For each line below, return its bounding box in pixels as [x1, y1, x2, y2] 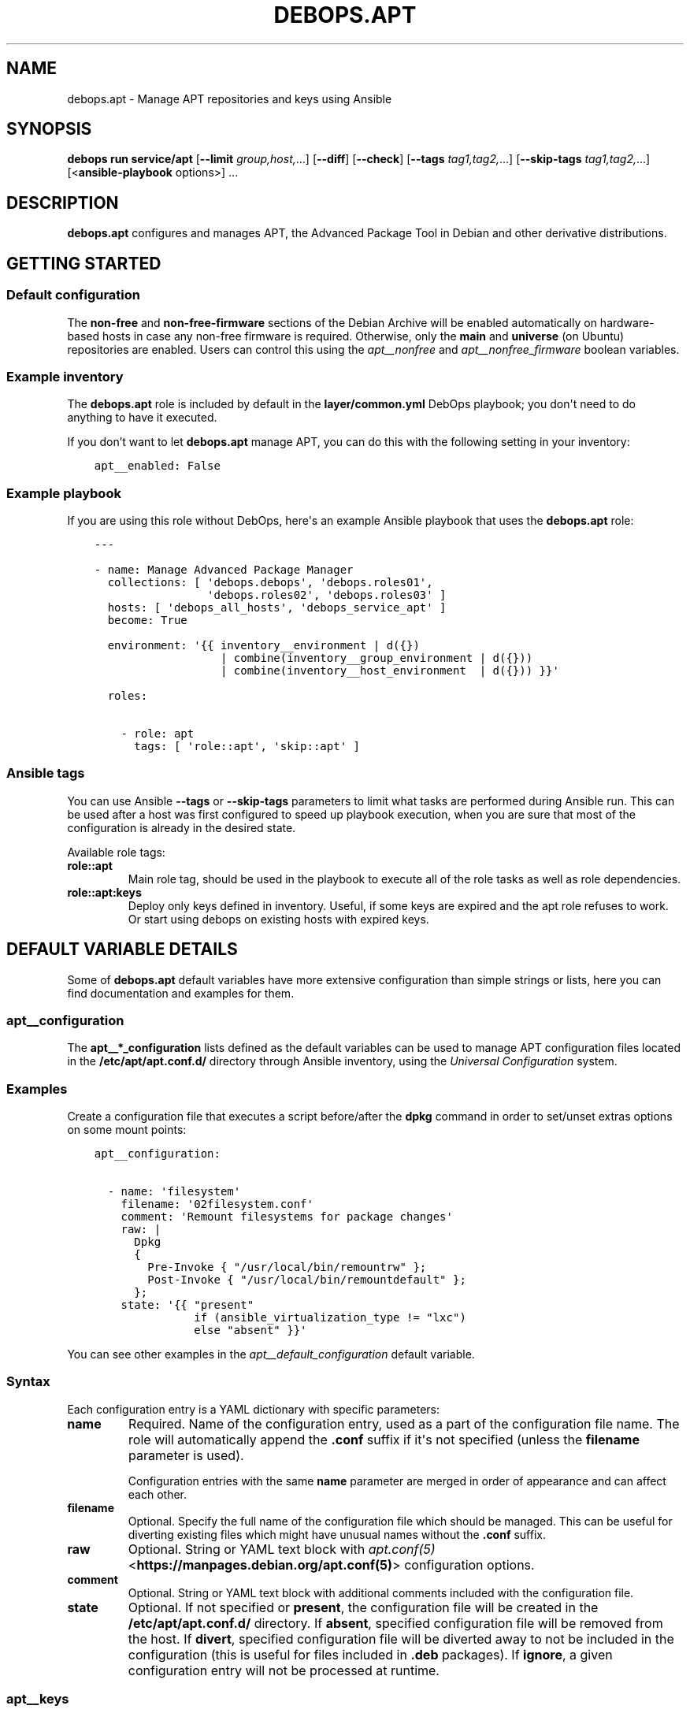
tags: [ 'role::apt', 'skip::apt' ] [134, 740, 360, 752]
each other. [128, 1487, 187, 1501]
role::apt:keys [67, 885, 142, 899]
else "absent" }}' [194, 1324, 307, 1337]
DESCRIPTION [6, 192, 119, 213]
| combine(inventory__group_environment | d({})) [220, 652, 533, 664]
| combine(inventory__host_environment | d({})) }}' [220, 664, 559, 677]
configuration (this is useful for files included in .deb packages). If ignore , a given [128, 1646, 613, 1663]
